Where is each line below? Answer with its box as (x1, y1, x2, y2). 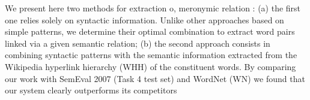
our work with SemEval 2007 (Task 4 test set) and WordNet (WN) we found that (5, 72, 305, 84)
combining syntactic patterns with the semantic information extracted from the (5, 49, 297, 61)
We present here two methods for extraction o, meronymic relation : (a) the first (5, 2, 301, 14)
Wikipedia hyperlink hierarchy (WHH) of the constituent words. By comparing (5, 60, 296, 72)
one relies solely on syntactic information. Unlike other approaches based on (5, 13, 284, 26)
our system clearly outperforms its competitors (5, 84, 177, 96)
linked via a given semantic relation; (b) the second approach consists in (5, 37, 270, 49)
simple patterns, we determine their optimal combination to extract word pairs (5, 25, 295, 38)
